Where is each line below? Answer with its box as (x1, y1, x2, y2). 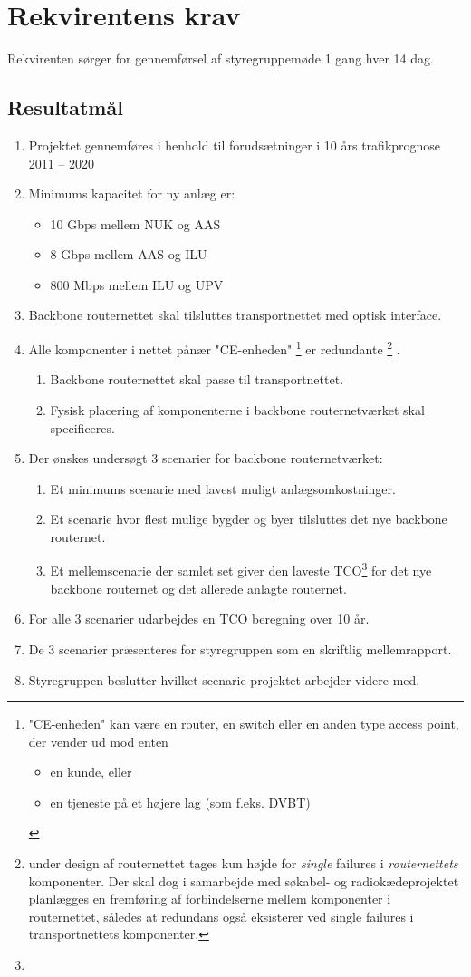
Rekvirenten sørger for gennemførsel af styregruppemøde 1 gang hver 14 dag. (7, 49, 434, 68)
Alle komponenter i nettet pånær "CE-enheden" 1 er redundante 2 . (28, 337, 400, 358)
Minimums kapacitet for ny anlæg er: (28, 184, 235, 203)
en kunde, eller (50, 762, 132, 781)
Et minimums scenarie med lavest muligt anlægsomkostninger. (50, 479, 396, 498)
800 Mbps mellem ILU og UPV (50, 275, 224, 294)
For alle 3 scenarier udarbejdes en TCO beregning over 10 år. (28, 609, 370, 628)
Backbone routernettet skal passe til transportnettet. (50, 370, 344, 389)
